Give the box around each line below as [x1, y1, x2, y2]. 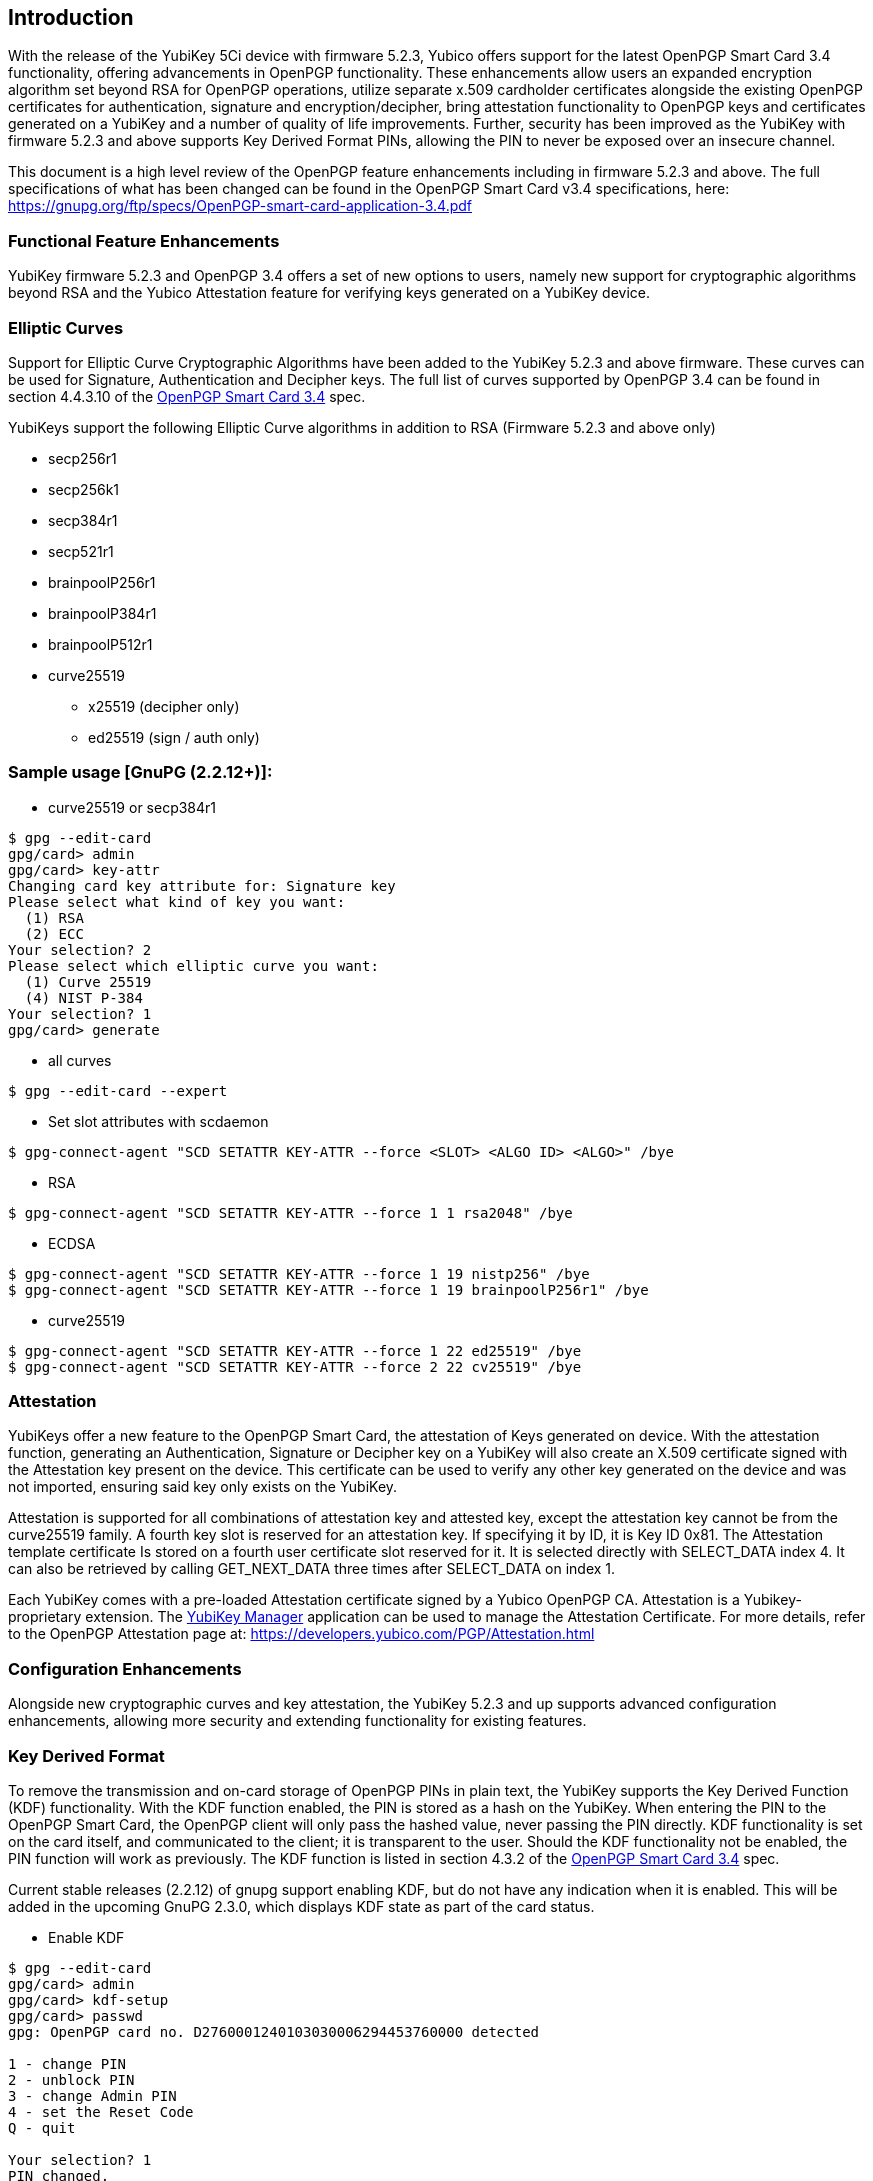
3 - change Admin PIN [8, 2087, 177, 2104]
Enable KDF [48, 1928, 125, 1946]
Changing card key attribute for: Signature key [8, 877, 396, 894]
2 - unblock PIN [8, 2071, 135, 2088]
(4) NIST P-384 [24, 989, 143, 1006]
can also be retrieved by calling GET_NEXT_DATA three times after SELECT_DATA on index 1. [8, 1560, 616, 1578]
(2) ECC [24, 925, 84, 942]
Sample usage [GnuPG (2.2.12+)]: [8, 762, 273, 783]
